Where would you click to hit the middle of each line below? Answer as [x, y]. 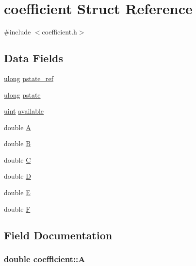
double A [17, 127]
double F [17, 208]
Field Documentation [58, 235]
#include [17, 32]
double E [17, 192]
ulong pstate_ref [29, 78]
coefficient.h [59, 32]
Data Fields [34, 58]
